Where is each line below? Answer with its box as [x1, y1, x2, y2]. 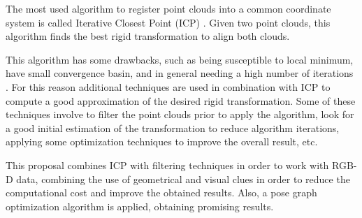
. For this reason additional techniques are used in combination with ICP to [6, 79, 331, 94]
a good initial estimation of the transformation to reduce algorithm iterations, [6, 120, 340, 135]
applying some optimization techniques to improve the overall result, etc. [6, 134, 318, 149]
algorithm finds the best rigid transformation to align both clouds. [6, 29, 290, 43]
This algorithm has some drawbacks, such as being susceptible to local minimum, [6, 52, 354, 66]
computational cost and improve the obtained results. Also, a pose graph [6, 185, 317, 200]
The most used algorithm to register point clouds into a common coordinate [6, 1, 331, 15]
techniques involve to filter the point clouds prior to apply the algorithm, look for [6, 107, 354, 122]
